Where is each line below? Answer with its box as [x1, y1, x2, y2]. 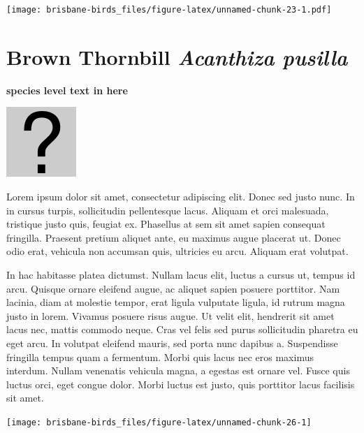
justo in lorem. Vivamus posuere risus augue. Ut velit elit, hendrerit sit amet [6, 308, 335, 323]
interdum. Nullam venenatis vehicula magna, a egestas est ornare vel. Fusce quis [6, 363, 350, 378]
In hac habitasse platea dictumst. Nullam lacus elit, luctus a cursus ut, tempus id [6, 267, 356, 281]
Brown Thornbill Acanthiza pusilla [6, 42, 348, 71]
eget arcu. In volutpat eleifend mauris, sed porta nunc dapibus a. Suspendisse [6, 335, 338, 350]
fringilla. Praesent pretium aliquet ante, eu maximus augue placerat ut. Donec [6, 230, 341, 244]
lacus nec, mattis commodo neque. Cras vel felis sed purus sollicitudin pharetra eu [6, 322, 358, 337]
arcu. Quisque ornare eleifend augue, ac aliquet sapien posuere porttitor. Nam [6, 281, 340, 295]
